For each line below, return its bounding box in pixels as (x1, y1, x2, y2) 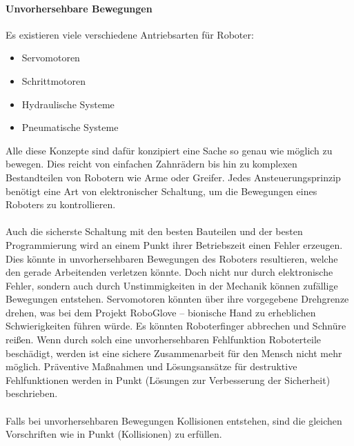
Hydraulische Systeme (21, 97, 115, 111)
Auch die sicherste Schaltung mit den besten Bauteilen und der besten (6, 224, 303, 239)
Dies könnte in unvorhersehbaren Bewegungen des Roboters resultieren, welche (6, 251, 338, 265)
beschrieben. (6, 386, 58, 401)
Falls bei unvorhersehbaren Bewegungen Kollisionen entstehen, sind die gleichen (6, 413, 342, 427)
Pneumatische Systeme (21, 120, 119, 134)
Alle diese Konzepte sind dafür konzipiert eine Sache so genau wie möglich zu (6, 143, 333, 157)
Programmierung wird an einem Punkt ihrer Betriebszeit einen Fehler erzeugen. (6, 237, 343, 252)
